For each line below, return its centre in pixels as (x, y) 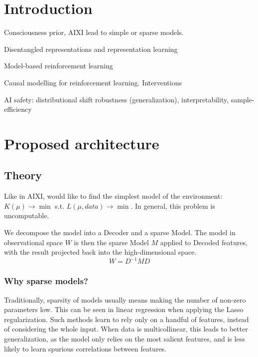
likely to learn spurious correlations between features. (85, 348)
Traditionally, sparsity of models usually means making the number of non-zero (125, 299)
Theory (23, 175)
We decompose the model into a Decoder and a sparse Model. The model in (120, 232)
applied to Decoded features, (204, 242)
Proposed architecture (82, 143)
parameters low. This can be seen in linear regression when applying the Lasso (124, 309)
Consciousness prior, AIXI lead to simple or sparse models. (94, 32)
